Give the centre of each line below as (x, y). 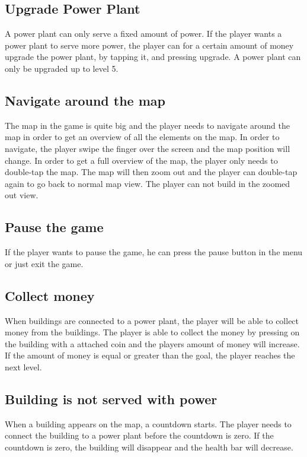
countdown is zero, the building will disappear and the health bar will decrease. (149, 447)
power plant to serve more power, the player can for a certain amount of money (149, 45)
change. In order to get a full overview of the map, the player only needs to (141, 160)
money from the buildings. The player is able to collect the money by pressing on (152, 332)
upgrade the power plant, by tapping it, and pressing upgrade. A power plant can (153, 57)
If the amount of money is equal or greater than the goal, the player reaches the (150, 355)
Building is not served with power (111, 399)
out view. (22, 195)
